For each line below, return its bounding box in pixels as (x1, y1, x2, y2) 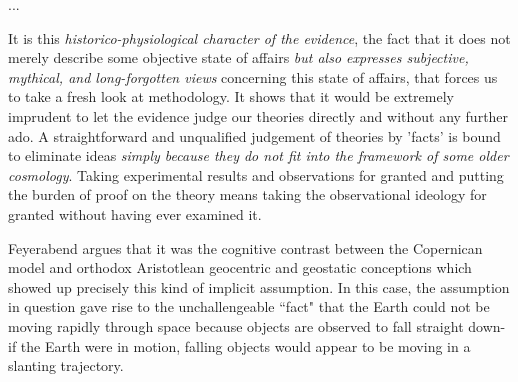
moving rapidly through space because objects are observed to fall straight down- (8, 315, 506, 336)
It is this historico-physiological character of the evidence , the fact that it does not (8, 27, 511, 48)
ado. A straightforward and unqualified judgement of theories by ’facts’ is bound (8, 125, 501, 146)
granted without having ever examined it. (8, 203, 262, 224)
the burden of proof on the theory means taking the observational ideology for (8, 184, 487, 205)
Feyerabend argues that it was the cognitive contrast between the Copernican (8, 237, 483, 258)
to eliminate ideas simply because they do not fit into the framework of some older (8, 145, 509, 166)
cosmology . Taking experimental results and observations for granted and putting (8, 164, 504, 185)
